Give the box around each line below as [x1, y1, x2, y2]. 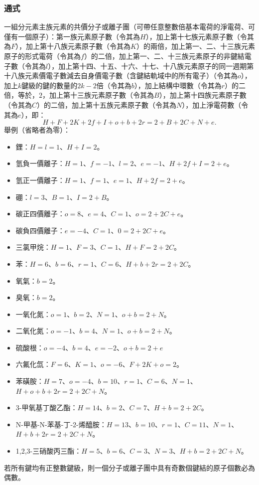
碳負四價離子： [15, 225, 65, 235]
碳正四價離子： [15, 208, 65, 219]
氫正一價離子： [15, 174, 65, 185]
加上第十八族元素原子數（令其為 [26, 41, 131, 51]
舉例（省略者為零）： [4, 125, 70, 135]
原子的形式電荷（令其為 [4, 51, 81, 61]
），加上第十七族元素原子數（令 [145, 31, 247, 41]
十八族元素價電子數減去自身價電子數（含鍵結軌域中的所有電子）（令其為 [4, 70, 238, 81]
